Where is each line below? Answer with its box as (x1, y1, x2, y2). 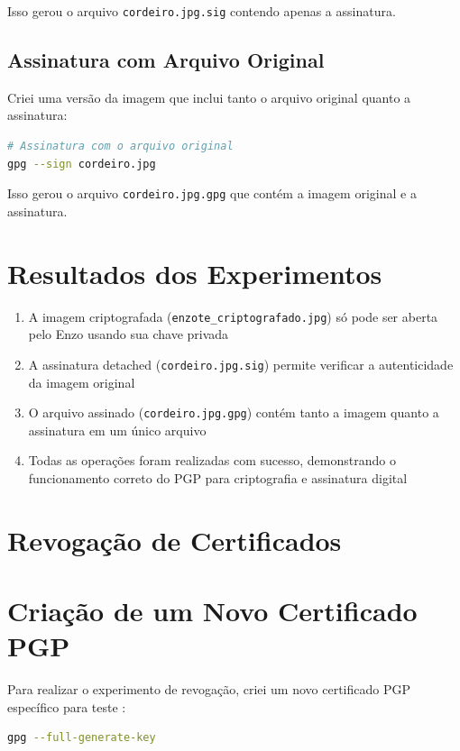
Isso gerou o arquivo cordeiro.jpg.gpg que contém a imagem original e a (7, 184, 417, 203)
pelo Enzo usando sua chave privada (28, 325, 229, 343)
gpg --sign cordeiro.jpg (7, 157, 156, 170)
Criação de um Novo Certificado (7, 592, 418, 629)
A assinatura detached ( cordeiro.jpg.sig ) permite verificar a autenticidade (28, 354, 454, 373)
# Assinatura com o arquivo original (7, 140, 234, 153)
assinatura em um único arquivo (28, 420, 207, 439)
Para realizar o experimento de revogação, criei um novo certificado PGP (7, 680, 410, 699)
